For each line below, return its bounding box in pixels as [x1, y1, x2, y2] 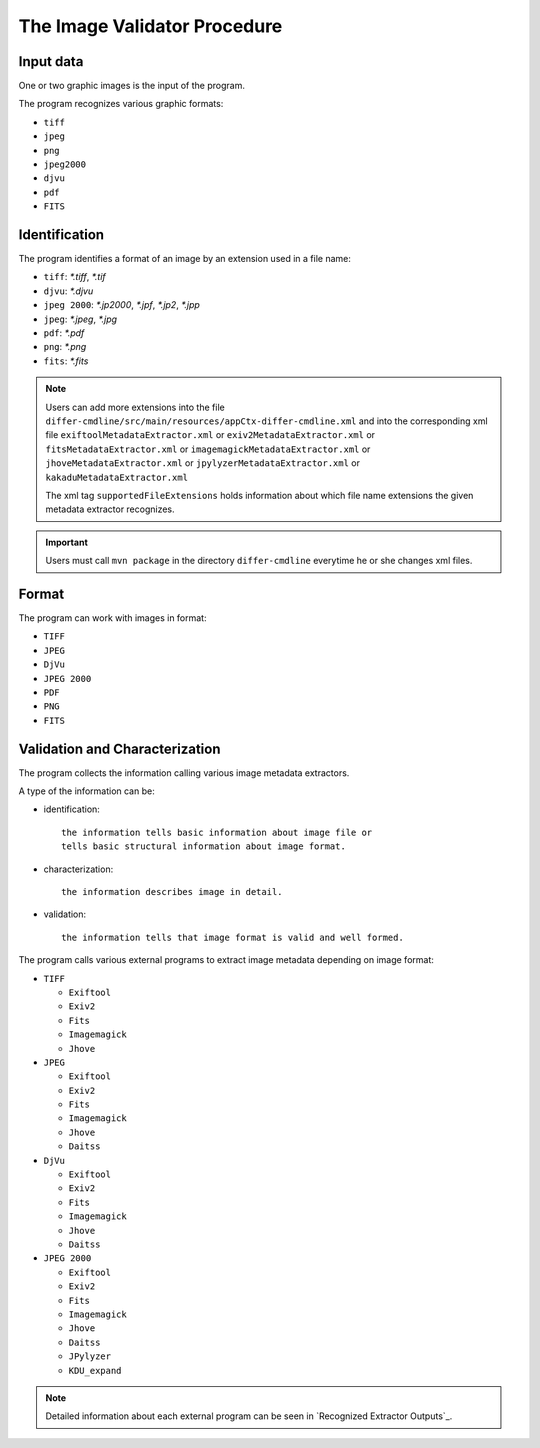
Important [45, 536, 89, 548]
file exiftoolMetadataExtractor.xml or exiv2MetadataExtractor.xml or [45, 429, 375, 441]
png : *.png [43, 341, 87, 353]
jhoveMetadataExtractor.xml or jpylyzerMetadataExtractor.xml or [45, 457, 360, 469]
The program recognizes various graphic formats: [18, 98, 224, 110]
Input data [18, 53, 84, 70]
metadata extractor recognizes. [45, 503, 175, 515]
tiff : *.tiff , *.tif [43, 271, 107, 283]
